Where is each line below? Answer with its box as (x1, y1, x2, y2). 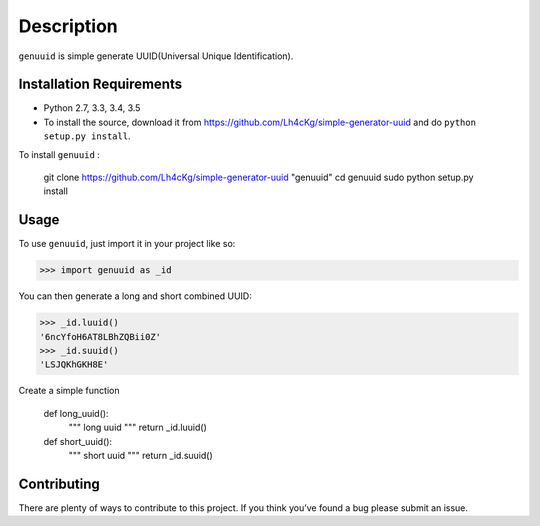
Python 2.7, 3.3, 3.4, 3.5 (43, 102, 141, 114)
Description (18, 15, 119, 37)
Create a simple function (18, 385, 120, 397)
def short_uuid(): (43, 435, 113, 447)
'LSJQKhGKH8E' (39, 359, 109, 370)
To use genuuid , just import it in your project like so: (18, 238, 236, 250)
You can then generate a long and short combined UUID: (18, 290, 252, 302)
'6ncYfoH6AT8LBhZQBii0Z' (39, 331, 162, 342)
